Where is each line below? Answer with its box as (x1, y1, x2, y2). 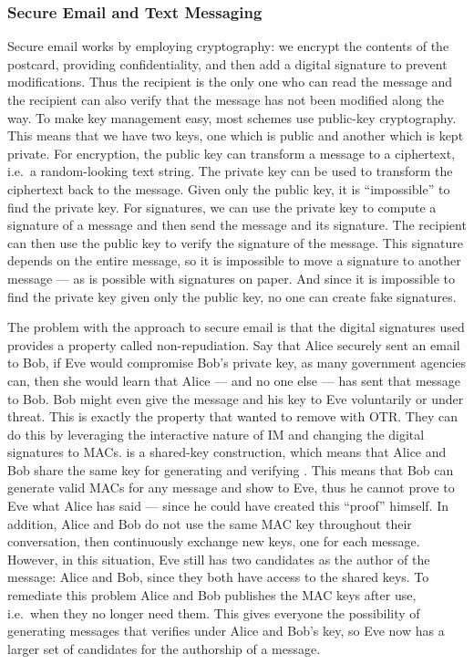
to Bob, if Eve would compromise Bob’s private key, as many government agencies (7, 353, 467, 372)
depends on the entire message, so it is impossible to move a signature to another (7, 251, 461, 270)
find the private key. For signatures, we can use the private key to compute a (7, 197, 437, 216)
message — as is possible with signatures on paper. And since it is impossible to (7, 268, 455, 287)
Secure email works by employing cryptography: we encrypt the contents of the (7, 36, 449, 56)
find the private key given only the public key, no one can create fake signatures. (7, 286, 457, 306)
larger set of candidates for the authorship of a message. (7, 638, 321, 658)
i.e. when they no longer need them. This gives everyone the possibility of (7, 603, 420, 622)
